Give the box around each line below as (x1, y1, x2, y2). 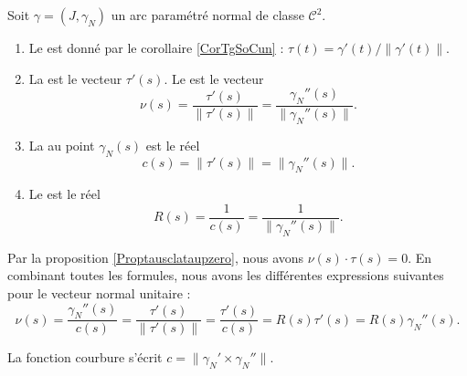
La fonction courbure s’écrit (7, 348, 163, 367)
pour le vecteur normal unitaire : (7, 284, 191, 303)
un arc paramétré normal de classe (111, 5, 304, 24)
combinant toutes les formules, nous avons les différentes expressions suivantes (7, 266, 444, 285)
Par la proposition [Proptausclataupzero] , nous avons (7, 247, 304, 266)
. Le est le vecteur (164, 68, 264, 88)
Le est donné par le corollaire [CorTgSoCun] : (28, 38, 284, 57)
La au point (28, 135, 95, 154)
